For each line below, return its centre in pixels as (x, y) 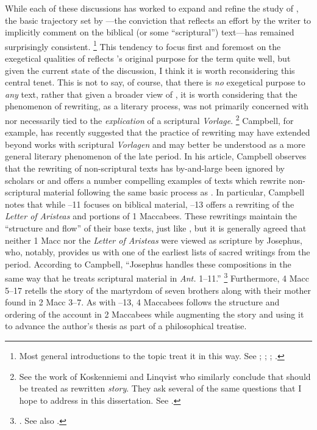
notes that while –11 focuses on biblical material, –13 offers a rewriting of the (150, 204)
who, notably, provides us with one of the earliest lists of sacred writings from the (158, 252)
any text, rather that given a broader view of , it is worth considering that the (151, 94)
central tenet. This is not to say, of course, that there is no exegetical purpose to (155, 82)
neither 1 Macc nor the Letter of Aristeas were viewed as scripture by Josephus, (154, 240)
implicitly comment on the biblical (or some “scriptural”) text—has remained (150, 32)
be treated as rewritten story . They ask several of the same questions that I (160, 388)
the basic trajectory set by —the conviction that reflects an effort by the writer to (158, 20)
